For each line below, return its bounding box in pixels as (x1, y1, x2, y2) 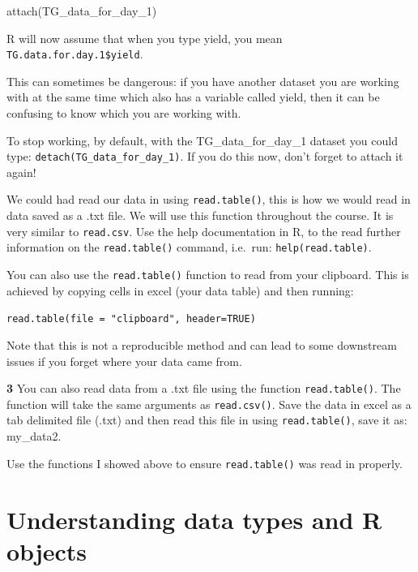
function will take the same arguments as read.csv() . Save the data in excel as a (6, 395, 412, 412)
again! (6, 163, 36, 180)
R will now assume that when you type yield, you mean (6, 29, 283, 46)
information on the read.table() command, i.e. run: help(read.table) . (6, 239, 372, 256)
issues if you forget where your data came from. (6, 352, 242, 369)
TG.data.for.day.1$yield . (6, 45, 143, 62)
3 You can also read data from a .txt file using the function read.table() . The (6, 380, 401, 397)
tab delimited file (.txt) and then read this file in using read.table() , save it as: (6, 411, 407, 428)
